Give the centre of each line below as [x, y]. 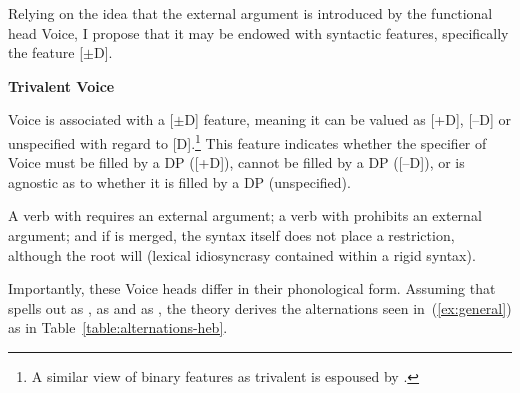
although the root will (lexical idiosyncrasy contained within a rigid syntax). [242, 254]
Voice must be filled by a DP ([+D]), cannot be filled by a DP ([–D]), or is [236, 162]
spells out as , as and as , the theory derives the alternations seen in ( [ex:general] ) [260, 307]
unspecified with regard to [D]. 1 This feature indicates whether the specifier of [247, 141]
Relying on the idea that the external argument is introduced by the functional [250, 13]
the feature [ [46, 52]
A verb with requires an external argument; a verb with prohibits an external [245, 215]
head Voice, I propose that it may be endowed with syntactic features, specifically [258, 32]
